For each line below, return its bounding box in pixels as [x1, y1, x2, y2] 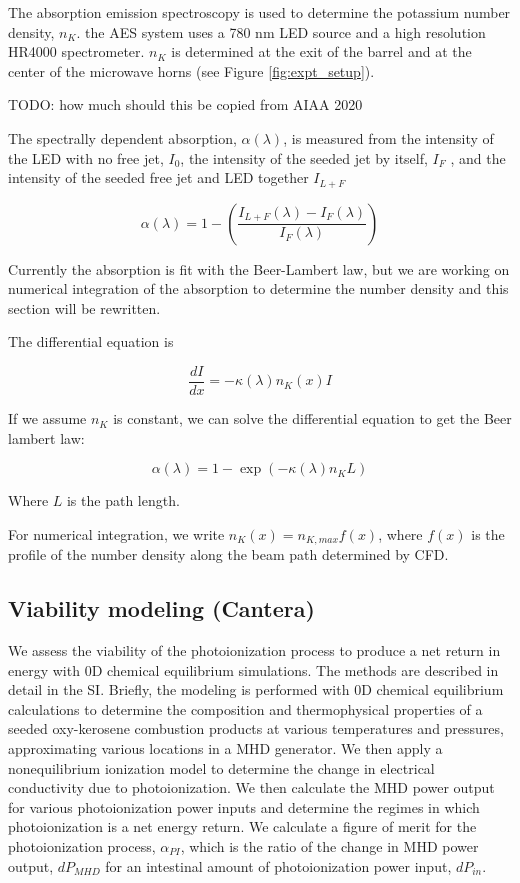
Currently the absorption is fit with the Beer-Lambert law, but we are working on [8, 258, 510, 279]
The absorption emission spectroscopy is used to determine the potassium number [8, 2, 511, 22]
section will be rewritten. [8, 297, 161, 318]
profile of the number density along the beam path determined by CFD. [8, 544, 449, 565]
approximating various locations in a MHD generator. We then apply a [8, 738, 443, 759]
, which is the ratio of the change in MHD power [180, 836, 479, 857]
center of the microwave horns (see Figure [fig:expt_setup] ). [8, 60, 375, 81]
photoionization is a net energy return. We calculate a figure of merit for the [8, 816, 477, 837]
